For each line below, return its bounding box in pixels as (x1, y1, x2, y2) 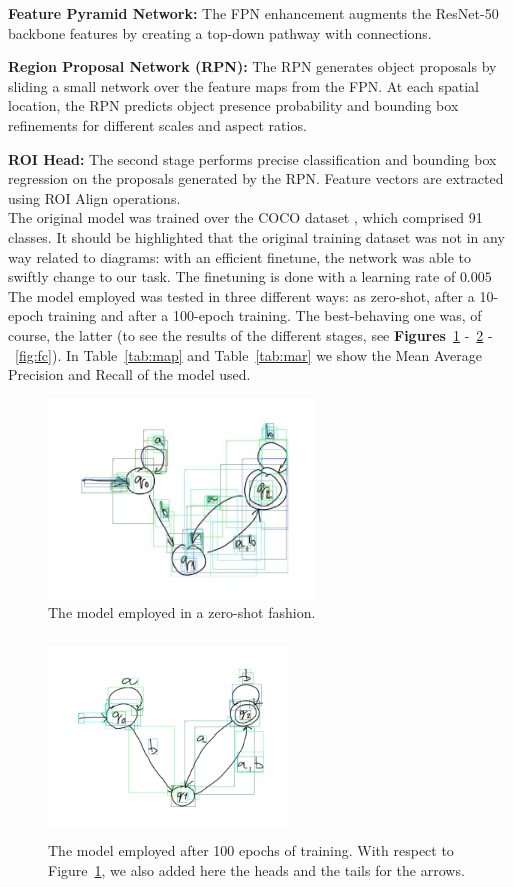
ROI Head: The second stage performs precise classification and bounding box (8, 148, 497, 169)
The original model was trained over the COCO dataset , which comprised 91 (8, 207, 483, 228)
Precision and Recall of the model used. (8, 364, 251, 385)
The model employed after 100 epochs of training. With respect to (48, 840, 454, 861)
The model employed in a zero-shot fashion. (48, 602, 316, 623)
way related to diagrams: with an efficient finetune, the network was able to (8, 246, 472, 267)
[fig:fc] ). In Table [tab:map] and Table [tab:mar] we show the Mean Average (15, 344, 482, 365)
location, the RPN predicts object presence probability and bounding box (8, 95, 459, 116)
